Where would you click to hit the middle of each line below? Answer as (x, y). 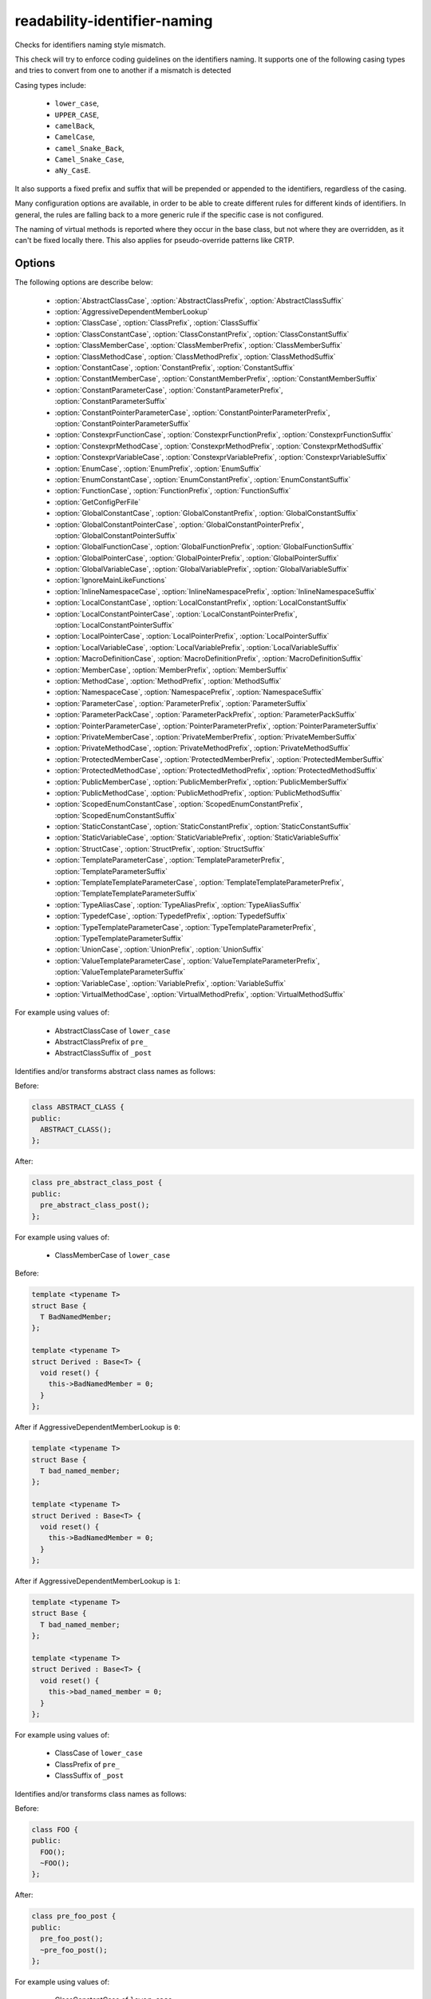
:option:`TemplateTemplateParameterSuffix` (126, 894)
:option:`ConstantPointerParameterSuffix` (123, 423)
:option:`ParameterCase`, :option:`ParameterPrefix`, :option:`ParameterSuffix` (182, 703)
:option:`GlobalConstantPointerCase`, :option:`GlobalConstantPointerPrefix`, (179, 525)
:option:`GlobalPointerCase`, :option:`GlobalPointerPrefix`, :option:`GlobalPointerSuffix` (197, 558)
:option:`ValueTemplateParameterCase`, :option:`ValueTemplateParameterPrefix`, (187, 960)
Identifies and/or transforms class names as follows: (101, 1794)
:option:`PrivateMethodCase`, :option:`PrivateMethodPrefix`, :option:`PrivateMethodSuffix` (203, 748)
